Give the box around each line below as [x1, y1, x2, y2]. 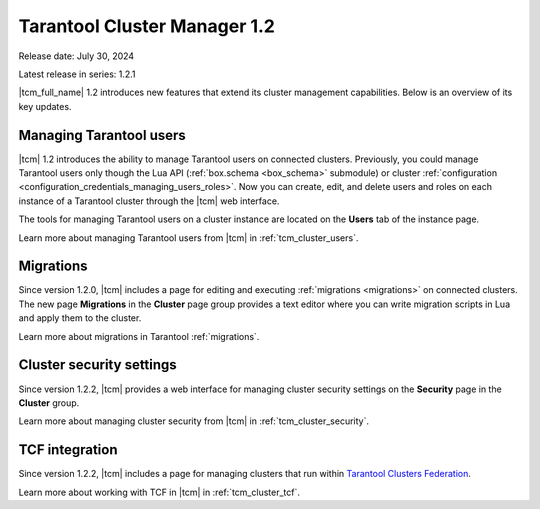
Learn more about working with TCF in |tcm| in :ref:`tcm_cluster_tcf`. [18, 486, 300, 498]
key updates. [18, 100, 72, 112]
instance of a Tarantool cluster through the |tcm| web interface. [18, 195, 280, 207]
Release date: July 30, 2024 [18, 50, 135, 62]
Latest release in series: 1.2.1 [18, 68, 136, 80]
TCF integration [18, 441, 119, 459]
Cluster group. [18, 396, 80, 409]
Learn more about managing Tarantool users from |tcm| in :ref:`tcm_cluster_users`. [18, 231, 359, 244]
